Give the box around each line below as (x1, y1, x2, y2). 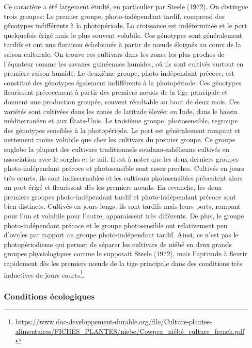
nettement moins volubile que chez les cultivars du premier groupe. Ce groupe (4, 134, 236, 145)
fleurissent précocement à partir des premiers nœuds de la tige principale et (4, 87, 228, 97)
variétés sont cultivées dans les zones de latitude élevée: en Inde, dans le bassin (4, 106, 238, 116)
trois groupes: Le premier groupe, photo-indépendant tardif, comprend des (4, 11, 225, 21)
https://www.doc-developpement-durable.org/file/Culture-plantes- (15, 316, 212, 327)
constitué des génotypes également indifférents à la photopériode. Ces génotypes (4, 77, 242, 87)
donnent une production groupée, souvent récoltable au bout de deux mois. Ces (4, 96, 240, 106)
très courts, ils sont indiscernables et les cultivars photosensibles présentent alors (4, 172, 243, 182)
